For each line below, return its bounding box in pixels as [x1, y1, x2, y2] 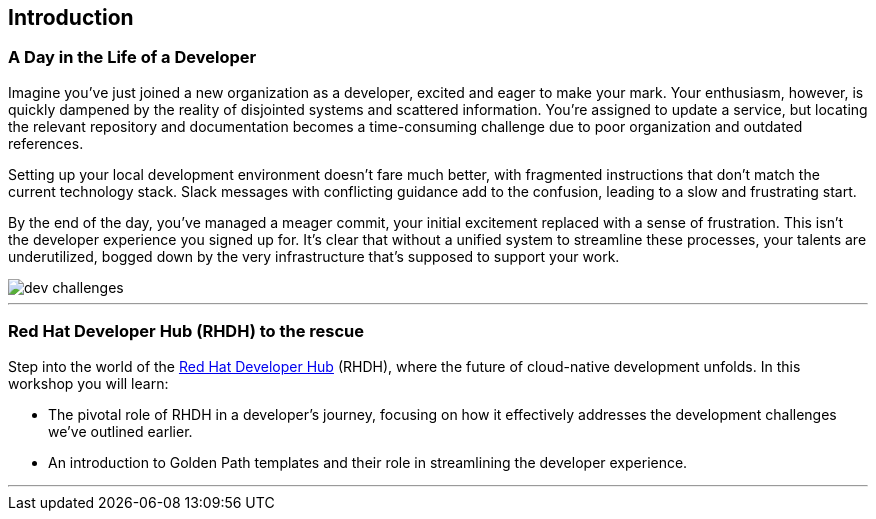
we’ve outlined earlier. [48, 422, 193, 440]
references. [8, 134, 84, 152]
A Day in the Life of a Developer [8, 47, 257, 68]
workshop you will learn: [8, 374, 169, 392]
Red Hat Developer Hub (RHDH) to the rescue [8, 321, 365, 342]
